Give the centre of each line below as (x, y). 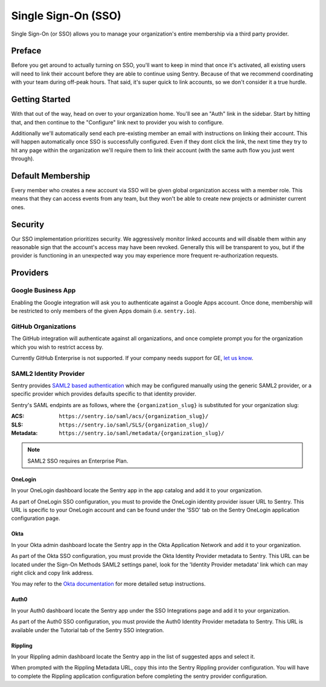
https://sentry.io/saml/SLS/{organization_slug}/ (134, 425)
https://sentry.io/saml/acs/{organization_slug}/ (134, 416)
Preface (26, 51)
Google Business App (43, 291)
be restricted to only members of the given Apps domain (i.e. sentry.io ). (104, 311)
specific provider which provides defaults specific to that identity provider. (104, 394)
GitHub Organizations (44, 326)
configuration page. (36, 518)
